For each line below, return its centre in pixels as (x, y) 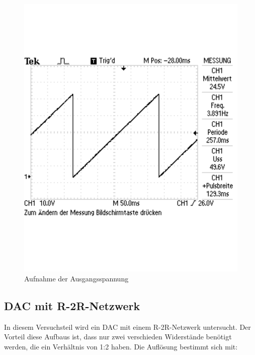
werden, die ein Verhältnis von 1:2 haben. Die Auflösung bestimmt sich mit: (121, 346)
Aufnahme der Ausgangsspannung (76, 278)
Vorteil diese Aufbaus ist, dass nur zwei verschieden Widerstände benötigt (118, 337)
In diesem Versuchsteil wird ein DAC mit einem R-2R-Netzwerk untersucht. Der (127, 327)
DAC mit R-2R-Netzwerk (72, 305)
